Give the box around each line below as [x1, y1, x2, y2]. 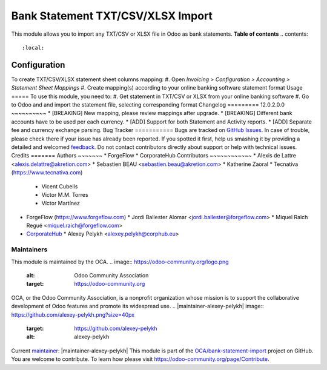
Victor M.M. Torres [41, 191, 88, 198]
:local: [22, 44, 45, 51]
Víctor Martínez [41, 200, 81, 207]
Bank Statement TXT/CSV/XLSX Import [11, 9, 213, 22]
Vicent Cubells [41, 182, 78, 190]
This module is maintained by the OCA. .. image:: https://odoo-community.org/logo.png [11, 258, 230, 265]
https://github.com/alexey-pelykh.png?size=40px [11, 311, 135, 318]
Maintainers [11, 245, 48, 254]
